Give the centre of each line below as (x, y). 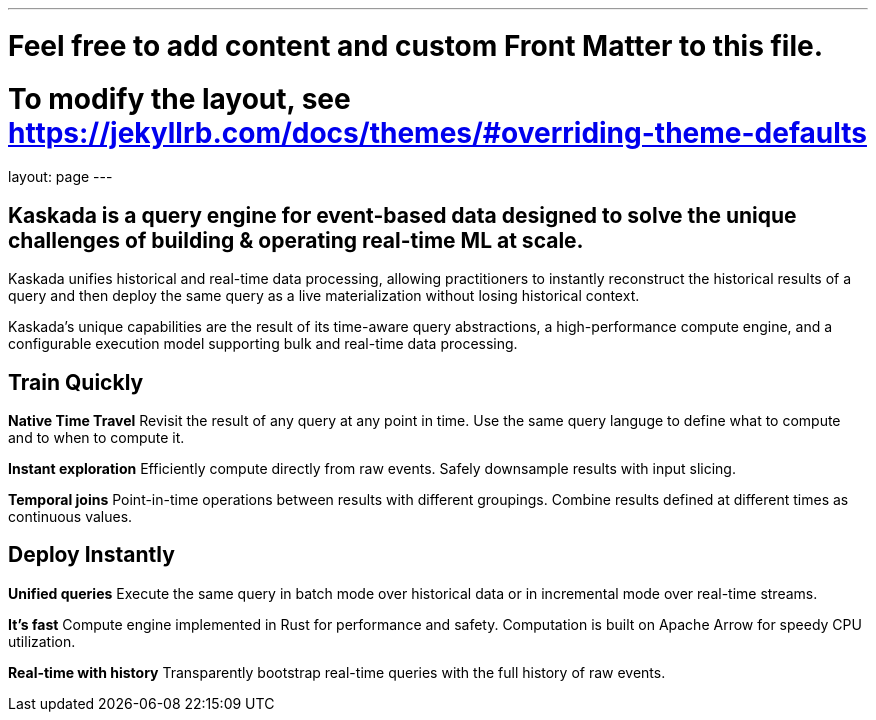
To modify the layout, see (179, 98)
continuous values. (70, 516)
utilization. (42, 641)
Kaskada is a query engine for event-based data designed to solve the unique (402, 215)
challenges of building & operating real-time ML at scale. (296, 240)
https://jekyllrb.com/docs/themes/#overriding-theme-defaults (437, 132)
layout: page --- (60, 177)
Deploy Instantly (91, 555)
